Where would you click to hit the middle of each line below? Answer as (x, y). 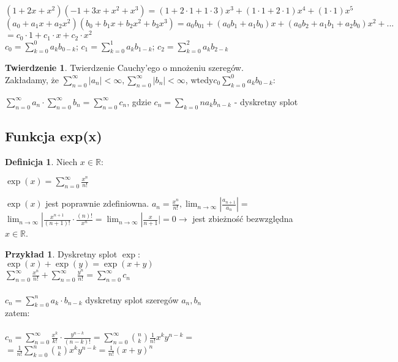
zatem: (17, 313)
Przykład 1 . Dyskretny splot (61, 253)
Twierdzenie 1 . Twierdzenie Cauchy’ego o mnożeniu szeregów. (124, 68)
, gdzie (139, 101)
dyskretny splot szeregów (132, 299)
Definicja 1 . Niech (41, 161)
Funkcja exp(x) (54, 135)
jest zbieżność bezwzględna (243, 219)
